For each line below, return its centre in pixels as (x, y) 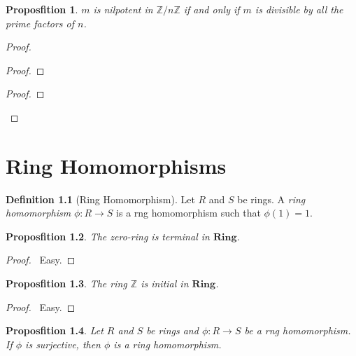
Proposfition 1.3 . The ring (66, 283)
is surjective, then (63, 344)
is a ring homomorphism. (168, 344)
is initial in (165, 283)
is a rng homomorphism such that (188, 213)
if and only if (212, 9)
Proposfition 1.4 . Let (55, 330)
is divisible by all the (299, 9)
